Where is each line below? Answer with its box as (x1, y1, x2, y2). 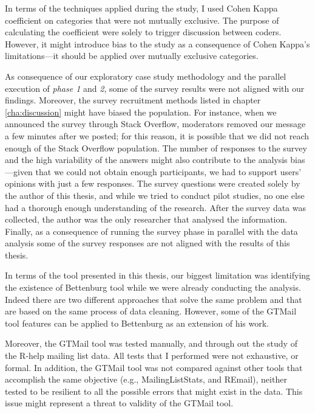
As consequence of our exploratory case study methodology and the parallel (5, 69, 286, 82)
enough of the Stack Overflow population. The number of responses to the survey (5, 141, 307, 154)
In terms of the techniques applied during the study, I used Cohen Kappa (5, 2, 278, 14)
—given (5, 165, 33, 178)
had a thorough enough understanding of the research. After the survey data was (5, 201, 307, 213)
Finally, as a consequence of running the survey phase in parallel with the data (5, 224, 298, 237)
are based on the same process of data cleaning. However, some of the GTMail (5, 305, 297, 318)
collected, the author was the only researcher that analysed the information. (5, 213, 288, 226)
